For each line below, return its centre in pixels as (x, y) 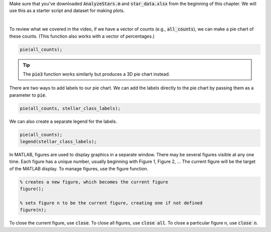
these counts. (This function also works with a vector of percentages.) (82, 36)
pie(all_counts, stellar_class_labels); (70, 108)
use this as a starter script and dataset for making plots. (67, 11)
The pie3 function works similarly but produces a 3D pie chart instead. (96, 74)
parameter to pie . (28, 95)
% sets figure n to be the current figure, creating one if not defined (111, 203)
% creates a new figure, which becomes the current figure (94, 182)
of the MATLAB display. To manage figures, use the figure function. (79, 168)
